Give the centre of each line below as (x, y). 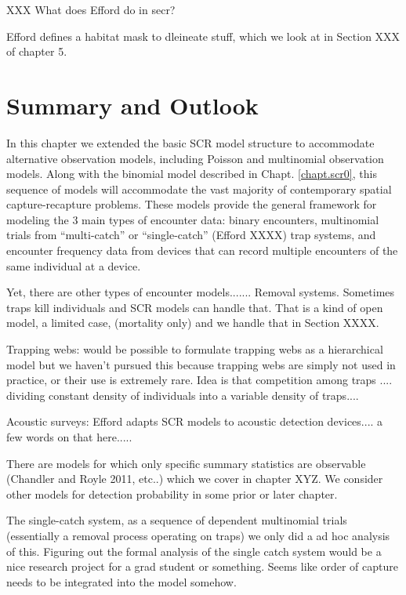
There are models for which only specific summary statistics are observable (186, 463)
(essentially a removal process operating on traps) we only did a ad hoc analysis (198, 535)
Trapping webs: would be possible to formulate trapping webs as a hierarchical (195, 349)
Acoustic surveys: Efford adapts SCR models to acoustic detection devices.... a (195, 421)
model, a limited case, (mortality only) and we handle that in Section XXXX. (193, 323)
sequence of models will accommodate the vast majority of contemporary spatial (199, 189)
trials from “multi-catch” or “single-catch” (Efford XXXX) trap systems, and (191, 235)
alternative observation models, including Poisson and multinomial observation (195, 158)
